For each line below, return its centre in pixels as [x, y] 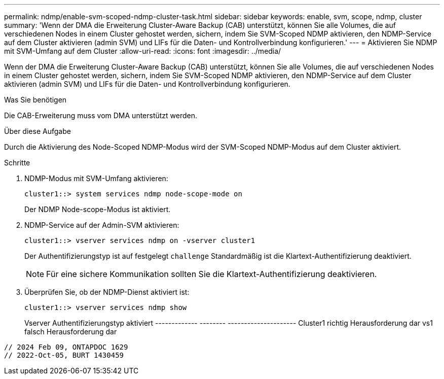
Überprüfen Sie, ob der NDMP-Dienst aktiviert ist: [107, 292]
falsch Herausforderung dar [71, 332]
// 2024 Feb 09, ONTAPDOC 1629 [66, 347]
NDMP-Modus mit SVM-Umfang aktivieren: [96, 178]
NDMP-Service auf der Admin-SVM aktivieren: [102, 225]
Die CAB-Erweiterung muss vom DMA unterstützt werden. [101, 115]
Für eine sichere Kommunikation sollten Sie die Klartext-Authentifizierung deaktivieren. [212, 274]
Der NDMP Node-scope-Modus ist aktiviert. [98, 209]
